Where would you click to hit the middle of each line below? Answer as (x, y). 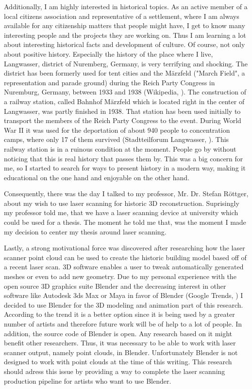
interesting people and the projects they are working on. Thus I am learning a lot (125, 35)
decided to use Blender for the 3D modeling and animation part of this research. (124, 304)
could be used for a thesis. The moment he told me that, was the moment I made (125, 222)
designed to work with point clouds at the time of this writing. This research (118, 362)
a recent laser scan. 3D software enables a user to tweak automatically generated (124, 267)
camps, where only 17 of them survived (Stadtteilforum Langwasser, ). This (117, 139)
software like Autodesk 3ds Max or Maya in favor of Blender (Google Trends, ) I (124, 295)
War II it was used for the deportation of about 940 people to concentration (117, 130)
